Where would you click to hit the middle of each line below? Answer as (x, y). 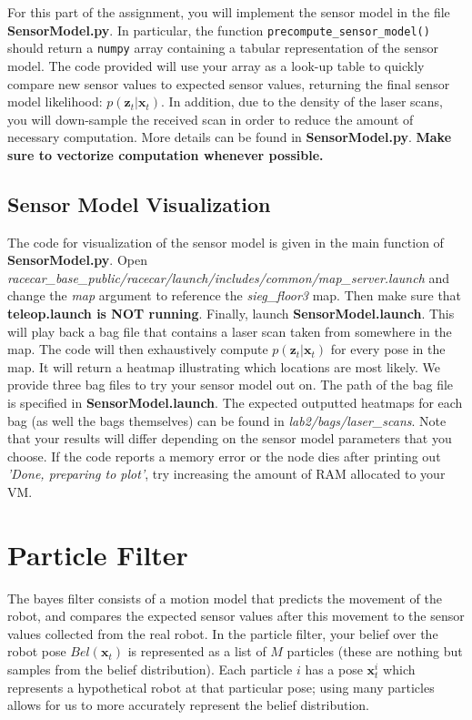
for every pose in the (388, 349)
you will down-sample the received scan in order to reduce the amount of (211, 119)
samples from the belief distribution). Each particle (150, 669)
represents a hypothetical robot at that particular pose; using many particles (221, 687)
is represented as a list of (197, 651)
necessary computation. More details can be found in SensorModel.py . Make (230, 137)
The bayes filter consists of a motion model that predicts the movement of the (225, 598)
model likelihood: (55, 101)
